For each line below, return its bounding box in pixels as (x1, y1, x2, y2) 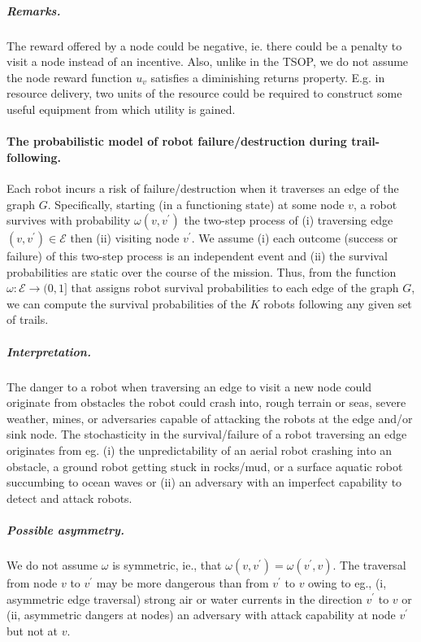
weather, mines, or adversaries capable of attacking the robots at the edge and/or (7, 409, 413, 426)
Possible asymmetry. (7, 521, 124, 538)
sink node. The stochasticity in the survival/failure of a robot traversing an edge (7, 426, 407, 443)
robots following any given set (263, 295, 412, 312)
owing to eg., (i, (308, 574, 387, 591)
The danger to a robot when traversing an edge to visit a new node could (7, 378, 372, 395)
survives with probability (7, 212, 131, 229)
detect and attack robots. (7, 489, 132, 506)
